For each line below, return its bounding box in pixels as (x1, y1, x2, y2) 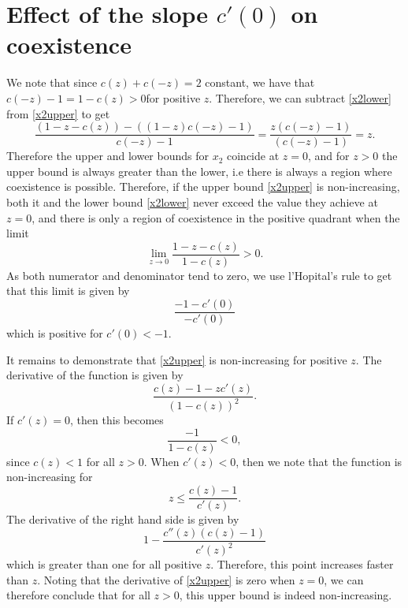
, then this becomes (70, 412, 164, 428)
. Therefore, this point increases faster (210, 556, 394, 573)
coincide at (227, 147, 280, 164)
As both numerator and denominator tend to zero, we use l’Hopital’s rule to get (6, 267, 392, 283)
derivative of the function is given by (6, 367, 184, 383)
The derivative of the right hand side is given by (6, 511, 239, 528)
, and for (307, 147, 350, 164)
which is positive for (6, 325, 103, 341)
